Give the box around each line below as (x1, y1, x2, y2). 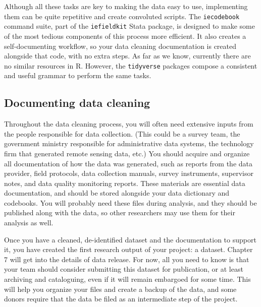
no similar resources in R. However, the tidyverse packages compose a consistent (4, 60, 257, 71)
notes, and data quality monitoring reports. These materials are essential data (4, 177, 245, 188)
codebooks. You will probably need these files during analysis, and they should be (4, 197, 257, 208)
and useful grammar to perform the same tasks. (4, 70, 151, 81)
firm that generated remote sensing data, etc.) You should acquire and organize (4, 148, 250, 158)
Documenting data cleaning (4, 95, 150, 110)
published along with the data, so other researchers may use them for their (4, 207, 235, 218)
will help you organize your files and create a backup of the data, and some (4, 283, 237, 294)
